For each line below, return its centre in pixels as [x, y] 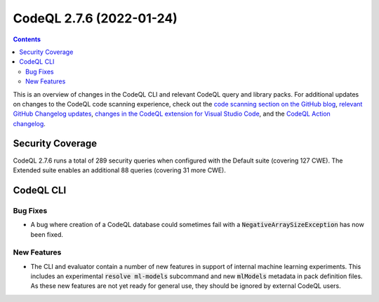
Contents [27, 39]
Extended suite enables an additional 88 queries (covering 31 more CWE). [119, 170]
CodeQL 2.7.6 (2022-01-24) [95, 18]
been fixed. [47, 234]
